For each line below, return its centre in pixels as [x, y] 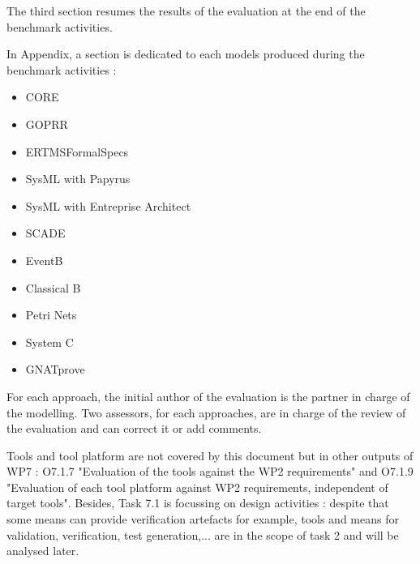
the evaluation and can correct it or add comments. [134, 428]
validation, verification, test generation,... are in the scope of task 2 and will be [203, 534]
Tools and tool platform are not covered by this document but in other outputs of [210, 455]
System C [49, 342]
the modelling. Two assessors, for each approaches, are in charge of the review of [206, 412]
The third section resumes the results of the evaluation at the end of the [186, 11]
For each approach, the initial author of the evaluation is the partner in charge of [208, 396]
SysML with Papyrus [78, 179]
